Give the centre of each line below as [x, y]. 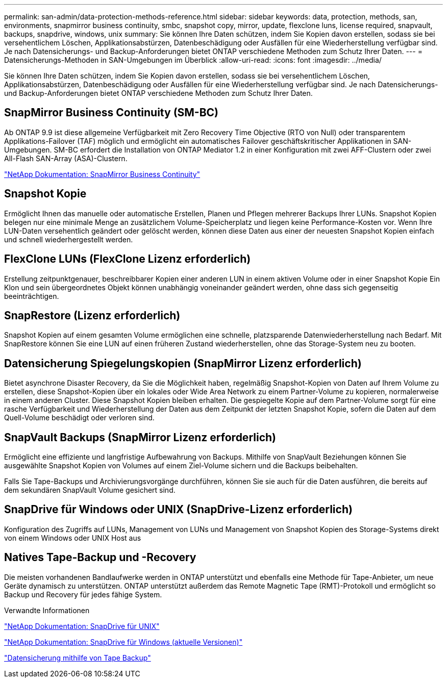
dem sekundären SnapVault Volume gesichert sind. [90, 490]
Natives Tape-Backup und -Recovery [100, 558]
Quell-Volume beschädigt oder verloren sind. [79, 418]
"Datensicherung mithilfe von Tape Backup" [78, 658]
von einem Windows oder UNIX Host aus [73, 538]
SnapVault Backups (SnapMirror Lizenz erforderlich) [140, 437]
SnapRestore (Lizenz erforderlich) [92, 315]
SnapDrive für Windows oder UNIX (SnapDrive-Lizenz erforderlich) [178, 510]
